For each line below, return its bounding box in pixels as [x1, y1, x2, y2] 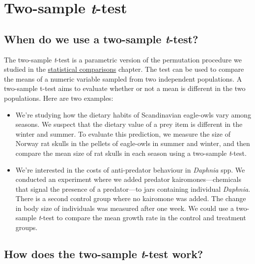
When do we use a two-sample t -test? [4, 31, 198, 46]
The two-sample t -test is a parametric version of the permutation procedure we [4, 54, 242, 64]
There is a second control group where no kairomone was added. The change [15, 193, 246, 204]
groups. [15, 222, 38, 233]
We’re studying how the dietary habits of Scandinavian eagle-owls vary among [15, 109, 251, 119]
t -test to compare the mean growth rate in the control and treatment [38, 212, 246, 223]
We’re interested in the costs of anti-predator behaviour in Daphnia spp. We [15, 164, 245, 175]
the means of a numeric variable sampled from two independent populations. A [4, 73, 242, 84]
